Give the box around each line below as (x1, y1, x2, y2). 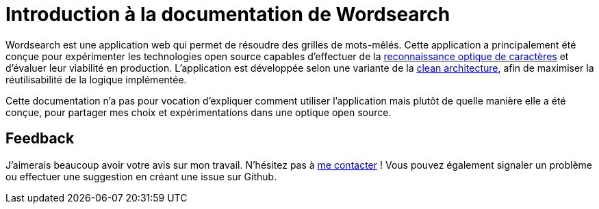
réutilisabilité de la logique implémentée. (5, 73, 187, 85)
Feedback (5, 130, 75, 148)
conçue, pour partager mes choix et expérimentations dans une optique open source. (5, 106, 392, 118)
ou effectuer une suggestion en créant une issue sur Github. (5, 170, 277, 182)
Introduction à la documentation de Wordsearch (5, 3, 450, 26)
